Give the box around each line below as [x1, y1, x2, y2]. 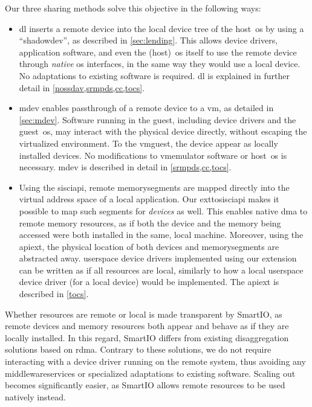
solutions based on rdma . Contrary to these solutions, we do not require [5, 343, 271, 356]
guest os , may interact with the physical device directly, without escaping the [19, 125, 307, 138]
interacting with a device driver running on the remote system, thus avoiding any [5, 355, 306, 368]
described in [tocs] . [19, 287, 89, 300]
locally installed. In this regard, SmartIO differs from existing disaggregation [5, 331, 289, 344]
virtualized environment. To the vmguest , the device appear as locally [19, 136, 278, 149]
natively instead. [5, 390, 66, 403]
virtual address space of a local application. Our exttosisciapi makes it [19, 193, 279, 205]
